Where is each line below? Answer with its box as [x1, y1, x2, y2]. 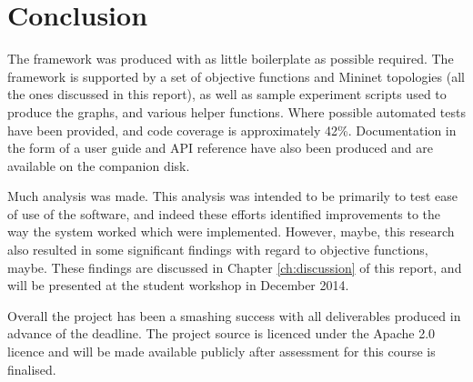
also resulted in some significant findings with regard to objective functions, [7, 240, 428, 259]
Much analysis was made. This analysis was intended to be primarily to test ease [7, 186, 458, 206]
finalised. [7, 359, 56, 378]
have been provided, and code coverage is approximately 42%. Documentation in [7, 120, 457, 139]
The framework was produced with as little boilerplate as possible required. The [7, 49, 454, 68]
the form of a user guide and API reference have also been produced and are [7, 138, 434, 157]
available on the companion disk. [7, 156, 190, 175]
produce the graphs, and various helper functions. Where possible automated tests [7, 102, 466, 121]
